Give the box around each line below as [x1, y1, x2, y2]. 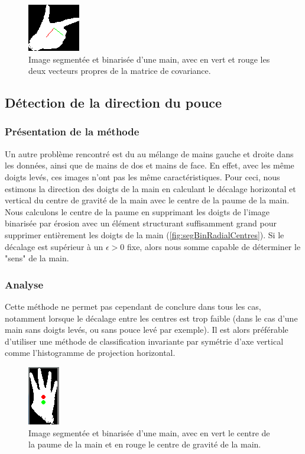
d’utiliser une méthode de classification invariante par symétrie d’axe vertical [5, 335, 284, 347]
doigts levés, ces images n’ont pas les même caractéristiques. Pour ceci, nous [5, 170, 280, 183]
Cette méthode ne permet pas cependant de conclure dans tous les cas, [5, 300, 261, 312]
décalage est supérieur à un [5, 240, 103, 252]
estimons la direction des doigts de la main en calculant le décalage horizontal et [5, 182, 296, 194]
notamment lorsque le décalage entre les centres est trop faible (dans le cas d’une [5, 312, 298, 324]
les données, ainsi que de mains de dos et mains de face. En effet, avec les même [5, 159, 294, 171]
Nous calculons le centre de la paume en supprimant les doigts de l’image [5, 205, 270, 218]
